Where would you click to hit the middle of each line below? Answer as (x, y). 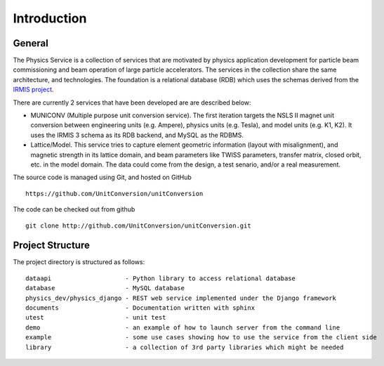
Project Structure (52, 246)
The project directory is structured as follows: (79, 262)
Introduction (50, 18)
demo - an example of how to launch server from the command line (183, 327)
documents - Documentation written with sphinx (140, 308)
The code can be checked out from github (74, 209)
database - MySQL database (105, 288)
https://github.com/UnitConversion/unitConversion (114, 194)
